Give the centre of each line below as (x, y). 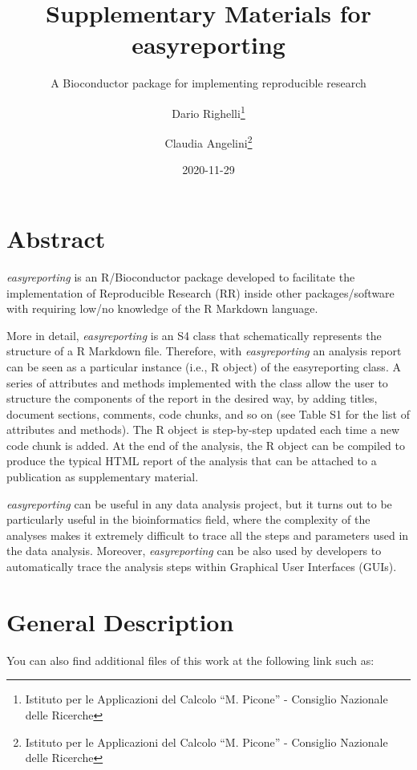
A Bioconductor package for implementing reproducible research (208, 83)
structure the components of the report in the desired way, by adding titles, (192, 398)
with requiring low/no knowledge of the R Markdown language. (162, 308)
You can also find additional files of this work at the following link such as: (190, 660)
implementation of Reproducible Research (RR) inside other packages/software (200, 292)
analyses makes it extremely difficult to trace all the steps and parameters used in (208, 535)
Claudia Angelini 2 (208, 142)
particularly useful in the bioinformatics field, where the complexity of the (188, 519)
